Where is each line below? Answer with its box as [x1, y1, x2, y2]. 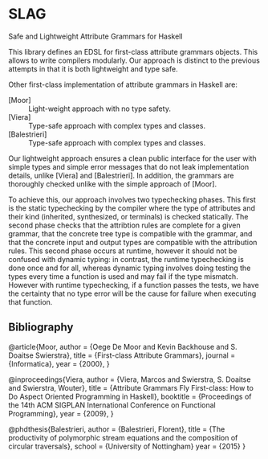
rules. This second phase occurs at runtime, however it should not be [8, 246, 238, 256]
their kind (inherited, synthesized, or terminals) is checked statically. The [8, 211, 249, 221]
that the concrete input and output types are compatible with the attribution [8, 237, 258, 247]
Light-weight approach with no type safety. [28, 104, 171, 113]
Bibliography [8, 321, 74, 334]
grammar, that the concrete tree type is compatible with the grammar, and [8, 228, 253, 238]
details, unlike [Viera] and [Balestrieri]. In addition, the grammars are [8, 170, 234, 180]
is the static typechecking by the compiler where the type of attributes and [8, 203, 255, 213]
